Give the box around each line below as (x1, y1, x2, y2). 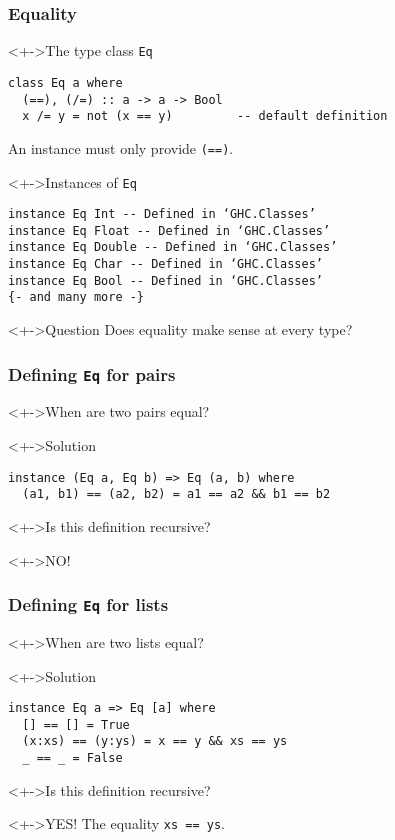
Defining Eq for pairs (8, 361, 176, 386)
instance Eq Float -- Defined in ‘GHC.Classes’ (8, 223, 331, 238)
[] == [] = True (22, 717, 130, 732)
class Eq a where (8, 75, 123, 90)
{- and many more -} (8, 290, 145, 305)
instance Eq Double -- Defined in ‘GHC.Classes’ (8, 240, 338, 255)
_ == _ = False (22, 751, 123, 766)
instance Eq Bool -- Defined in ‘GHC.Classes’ (8, 273, 323, 288)
